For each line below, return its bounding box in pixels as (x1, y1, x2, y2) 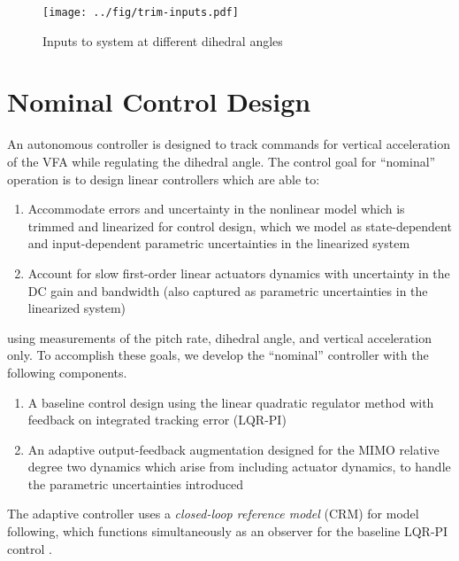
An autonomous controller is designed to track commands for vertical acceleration (7, 135, 451, 153)
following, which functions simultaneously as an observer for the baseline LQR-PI (7, 522, 448, 541)
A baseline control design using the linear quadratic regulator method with (27, 393, 434, 411)
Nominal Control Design (7, 83, 311, 120)
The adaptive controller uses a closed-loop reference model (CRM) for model (7, 504, 419, 523)
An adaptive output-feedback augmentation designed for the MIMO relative (27, 440, 440, 458)
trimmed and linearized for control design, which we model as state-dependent (27, 216, 452, 235)
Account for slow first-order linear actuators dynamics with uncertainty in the (27, 263, 450, 282)
